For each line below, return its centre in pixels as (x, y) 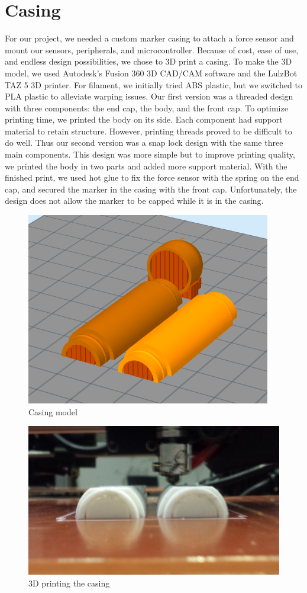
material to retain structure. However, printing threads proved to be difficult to (148, 131)
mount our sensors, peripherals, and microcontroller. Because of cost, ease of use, (152, 49)
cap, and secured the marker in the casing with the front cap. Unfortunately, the (151, 189)
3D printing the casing (69, 583)
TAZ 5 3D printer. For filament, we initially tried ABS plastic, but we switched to (153, 84)
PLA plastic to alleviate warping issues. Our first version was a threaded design (149, 96)
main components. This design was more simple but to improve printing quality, (150, 154)
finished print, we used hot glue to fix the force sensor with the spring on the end (152, 177)
